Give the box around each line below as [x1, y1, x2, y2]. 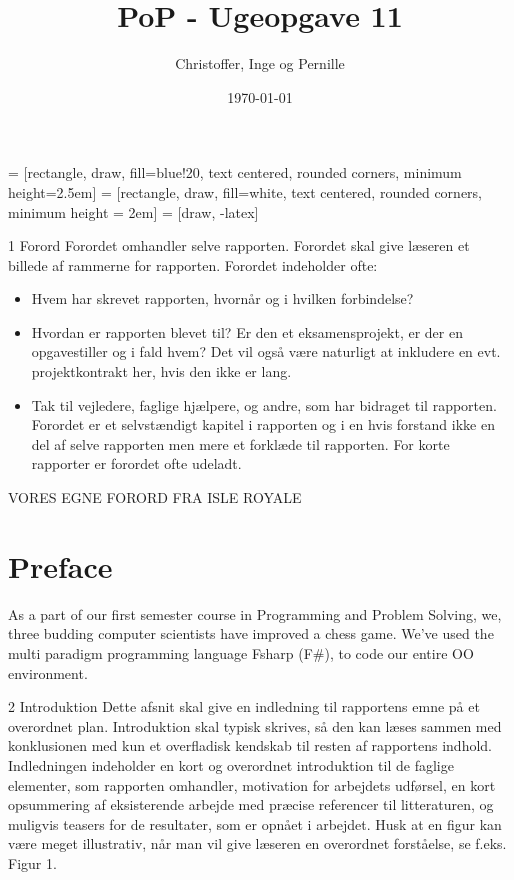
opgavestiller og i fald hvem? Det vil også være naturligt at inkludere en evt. [31, 341, 501, 362]
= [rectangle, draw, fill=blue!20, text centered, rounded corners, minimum [8, 162, 462, 183]
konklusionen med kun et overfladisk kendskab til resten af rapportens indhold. [8, 735, 492, 756]
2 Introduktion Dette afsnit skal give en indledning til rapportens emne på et [8, 696, 480, 717]
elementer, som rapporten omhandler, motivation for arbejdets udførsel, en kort [8, 774, 496, 795]
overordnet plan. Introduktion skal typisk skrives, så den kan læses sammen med [8, 715, 502, 736]
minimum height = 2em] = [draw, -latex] [8, 201, 259, 222]
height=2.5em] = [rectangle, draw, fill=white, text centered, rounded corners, [8, 181, 482, 202]
